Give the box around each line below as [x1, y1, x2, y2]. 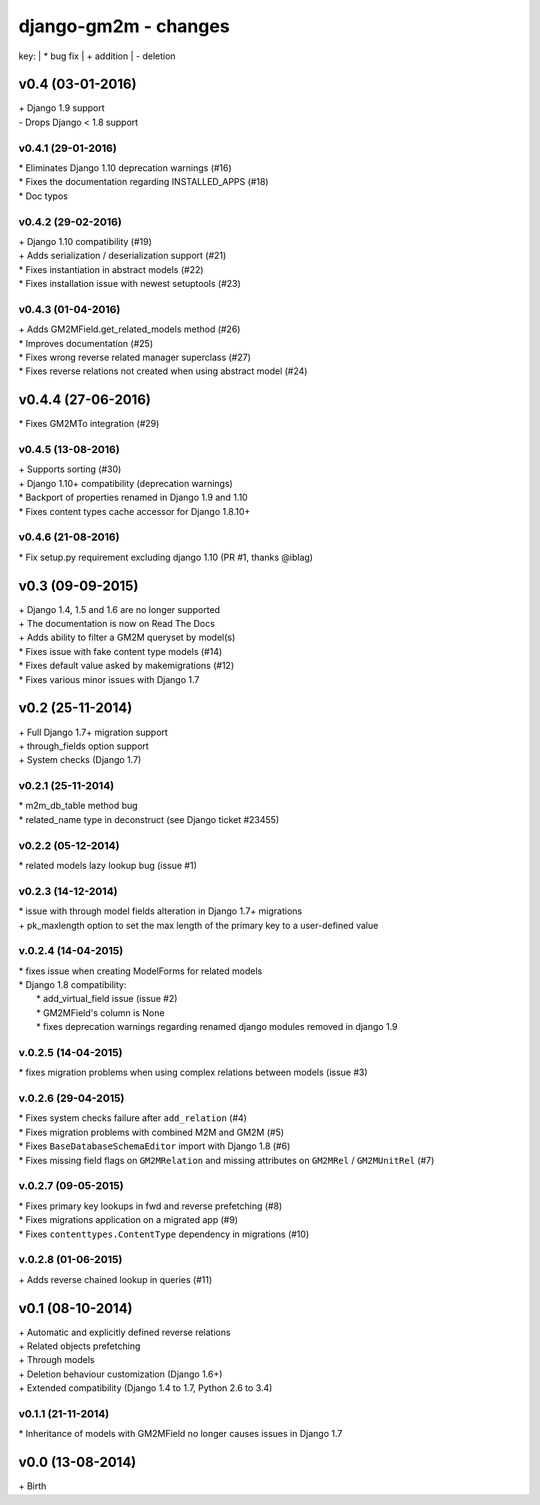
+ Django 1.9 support [18, 102, 105, 114]
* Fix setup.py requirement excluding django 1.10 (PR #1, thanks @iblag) [18, 551, 314, 563]
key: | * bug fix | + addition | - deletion [18, 50, 176, 62]
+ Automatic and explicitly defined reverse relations [18, 1326, 231, 1338]
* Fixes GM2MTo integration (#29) [18, 418, 160, 430]
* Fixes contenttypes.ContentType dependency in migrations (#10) [18, 1228, 310, 1240]
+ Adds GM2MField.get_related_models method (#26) [18, 323, 241, 335]
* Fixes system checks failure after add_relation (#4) [18, 1112, 247, 1124]
